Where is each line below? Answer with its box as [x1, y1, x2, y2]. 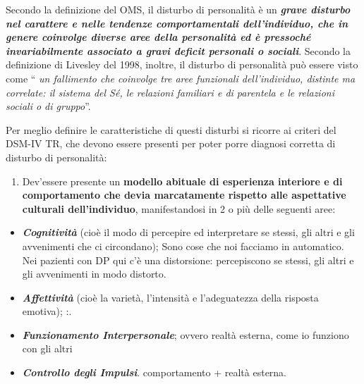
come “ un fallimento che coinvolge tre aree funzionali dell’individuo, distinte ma [6, 70, 356, 85]
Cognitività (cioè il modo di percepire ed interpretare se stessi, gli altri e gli [22, 225, 355, 240]
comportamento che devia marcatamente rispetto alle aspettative [22, 187, 346, 202]
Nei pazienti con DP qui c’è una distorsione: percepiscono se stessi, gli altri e [22, 252, 354, 267]
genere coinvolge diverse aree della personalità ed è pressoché [6, 30, 311, 44]
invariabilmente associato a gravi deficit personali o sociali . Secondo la [6, 43, 351, 58]
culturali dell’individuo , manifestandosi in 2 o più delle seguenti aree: [22, 201, 336, 216]
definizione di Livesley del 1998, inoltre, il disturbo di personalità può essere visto [6, 57, 358, 72]
